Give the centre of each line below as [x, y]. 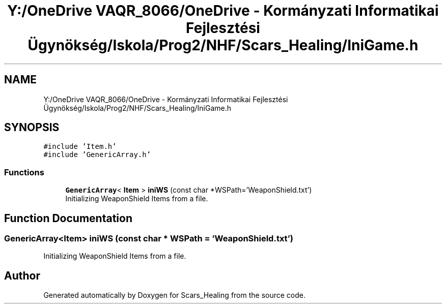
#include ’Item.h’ [80, 147]
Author [22, 275]
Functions [24, 172]
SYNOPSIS [32, 128]
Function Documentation [68, 218]
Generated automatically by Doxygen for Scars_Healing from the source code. [175, 295]
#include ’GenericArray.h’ [97, 155]
